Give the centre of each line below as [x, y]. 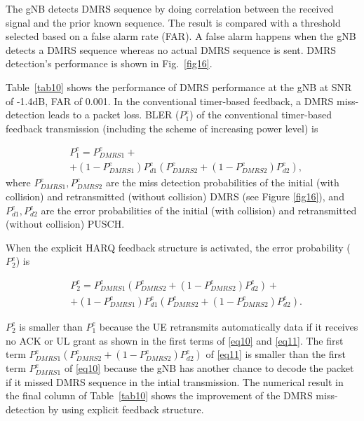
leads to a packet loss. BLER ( [114, 115]
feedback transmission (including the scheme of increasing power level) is [162, 128]
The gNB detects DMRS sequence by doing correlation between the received [170, 8]
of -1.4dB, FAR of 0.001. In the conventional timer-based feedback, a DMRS [170, 101]
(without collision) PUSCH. [65, 224]
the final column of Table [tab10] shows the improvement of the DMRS [159, 395]
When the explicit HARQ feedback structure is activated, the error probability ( [178, 247]
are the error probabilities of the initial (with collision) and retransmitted [199, 210]
